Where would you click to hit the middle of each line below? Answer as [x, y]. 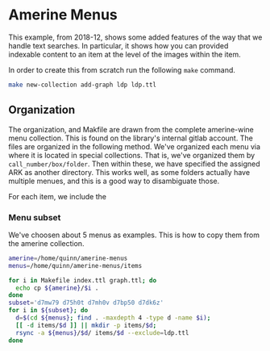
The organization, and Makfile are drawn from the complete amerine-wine [131, 129]
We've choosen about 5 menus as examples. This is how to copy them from [134, 235]
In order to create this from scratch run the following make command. [122, 69]
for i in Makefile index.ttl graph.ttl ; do [83, 280]
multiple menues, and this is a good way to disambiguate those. [114, 181]
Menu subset [35, 217]
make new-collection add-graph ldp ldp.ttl [83, 85]
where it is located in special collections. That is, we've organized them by [132, 155]
